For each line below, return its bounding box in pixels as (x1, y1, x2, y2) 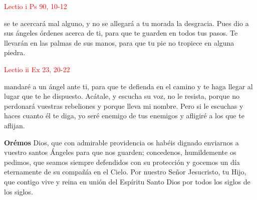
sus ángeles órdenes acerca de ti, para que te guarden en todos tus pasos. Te (4, 28, 238, 38)
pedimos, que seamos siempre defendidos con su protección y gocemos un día (4, 156, 240, 167)
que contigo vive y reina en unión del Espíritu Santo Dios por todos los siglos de (4, 176, 250, 186)
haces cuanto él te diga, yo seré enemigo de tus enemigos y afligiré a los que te (4, 110, 244, 121)
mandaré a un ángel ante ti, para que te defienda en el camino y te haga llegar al (4, 81, 253, 91)
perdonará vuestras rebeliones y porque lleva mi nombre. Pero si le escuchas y (4, 100, 243, 111)
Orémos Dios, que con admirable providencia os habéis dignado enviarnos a (4, 137, 239, 147)
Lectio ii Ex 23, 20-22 (4, 64, 70, 74)
